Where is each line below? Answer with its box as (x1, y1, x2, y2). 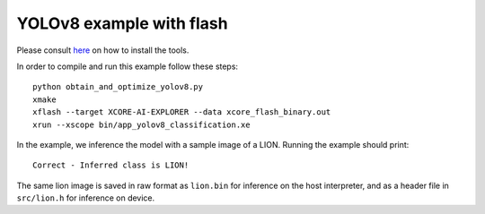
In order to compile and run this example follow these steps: (16, 61, 238, 72)
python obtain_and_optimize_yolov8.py (32, 81, 204, 92)
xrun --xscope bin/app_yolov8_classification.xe (32, 119, 251, 130)
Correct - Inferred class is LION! (32, 160, 190, 170)
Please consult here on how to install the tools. (16, 45, 190, 56)
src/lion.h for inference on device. (16, 193, 155, 203)
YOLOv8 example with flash (16, 13, 228, 33)
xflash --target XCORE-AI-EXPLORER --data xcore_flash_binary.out (32, 107, 331, 117)
